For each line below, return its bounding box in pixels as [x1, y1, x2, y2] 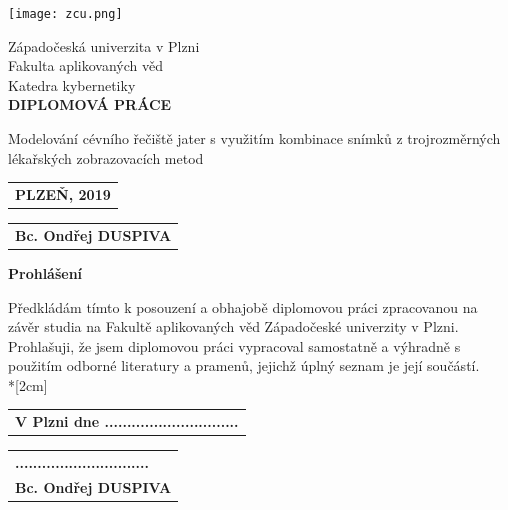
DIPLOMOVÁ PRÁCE [8, 94, 172, 115]
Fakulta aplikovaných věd [8, 55, 163, 76]
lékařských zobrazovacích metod [8, 147, 204, 168]
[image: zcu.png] [8, 7, 123, 21]
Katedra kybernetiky [8, 74, 136, 95]
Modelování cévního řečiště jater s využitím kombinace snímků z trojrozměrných [8, 128, 501, 149]
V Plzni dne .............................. [15, 411, 239, 432]
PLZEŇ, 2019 [15, 183, 111, 204]
